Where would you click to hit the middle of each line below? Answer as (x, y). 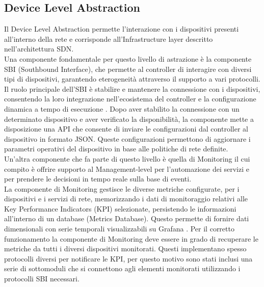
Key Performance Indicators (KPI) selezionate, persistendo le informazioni (120, 208)
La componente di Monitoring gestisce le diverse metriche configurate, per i (122, 188)
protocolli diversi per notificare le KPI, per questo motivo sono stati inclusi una (128, 258)
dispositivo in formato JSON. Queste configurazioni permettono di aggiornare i (127, 138)
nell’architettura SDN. (39, 49)
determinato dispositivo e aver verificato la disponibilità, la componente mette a (129, 119)
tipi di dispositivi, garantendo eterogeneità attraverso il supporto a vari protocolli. (132, 79)
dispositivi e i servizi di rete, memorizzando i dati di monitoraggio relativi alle (126, 199)
